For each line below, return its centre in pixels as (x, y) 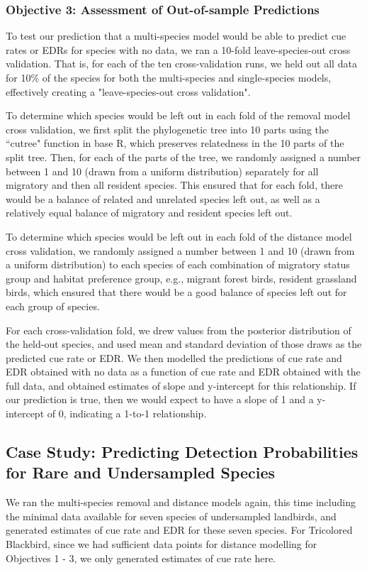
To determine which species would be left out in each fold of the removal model (178, 115)
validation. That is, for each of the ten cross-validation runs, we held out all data (181, 64)
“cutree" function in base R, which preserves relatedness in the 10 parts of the (175, 143)
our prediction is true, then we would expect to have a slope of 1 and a (160, 399)
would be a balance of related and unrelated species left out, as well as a (163, 198)
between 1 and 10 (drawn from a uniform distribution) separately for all (162, 171)
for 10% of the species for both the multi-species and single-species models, (169, 77)
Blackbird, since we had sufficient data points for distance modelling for (162, 544)
